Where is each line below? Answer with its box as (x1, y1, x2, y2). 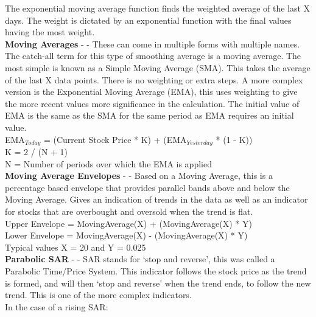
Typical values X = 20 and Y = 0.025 (5, 240, 146, 253)
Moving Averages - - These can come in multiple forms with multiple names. (5, 37, 300, 50)
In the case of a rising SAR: (5, 300, 108, 313)
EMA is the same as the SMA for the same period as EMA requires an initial (5, 109, 294, 122)
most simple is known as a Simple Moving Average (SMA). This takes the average (5, 61, 311, 74)
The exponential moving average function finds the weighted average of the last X (5, 2, 311, 14)
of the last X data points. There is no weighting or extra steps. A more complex (5, 73, 303, 86)
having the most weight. (5, 26, 95, 38)
